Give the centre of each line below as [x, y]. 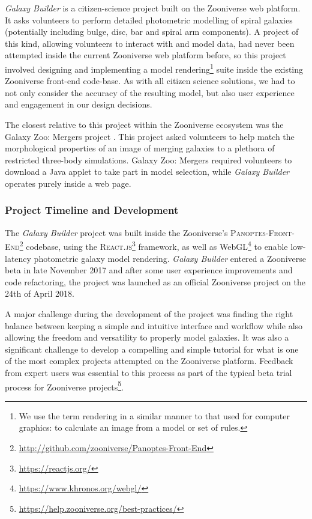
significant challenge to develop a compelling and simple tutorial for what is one [152, 349]
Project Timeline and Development [92, 210]
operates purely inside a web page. [68, 183]
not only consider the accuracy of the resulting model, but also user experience [150, 92]
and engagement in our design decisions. [79, 104]
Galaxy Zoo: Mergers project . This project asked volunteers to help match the [150, 136]
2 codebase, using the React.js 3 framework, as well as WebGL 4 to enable [154, 246]
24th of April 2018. [40, 293]
